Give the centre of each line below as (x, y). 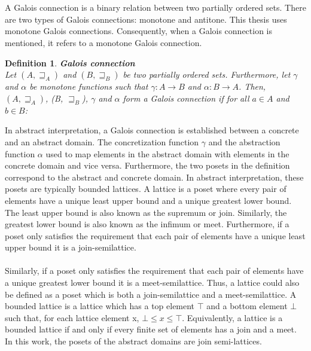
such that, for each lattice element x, (72, 317)
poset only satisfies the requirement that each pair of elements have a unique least (155, 235)
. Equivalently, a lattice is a (232, 317)
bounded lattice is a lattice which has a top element (100, 306)
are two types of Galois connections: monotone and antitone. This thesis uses (146, 19)
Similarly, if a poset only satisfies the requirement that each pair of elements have (154, 271)
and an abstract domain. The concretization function (102, 141)
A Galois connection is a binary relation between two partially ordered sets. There (155, 7)
